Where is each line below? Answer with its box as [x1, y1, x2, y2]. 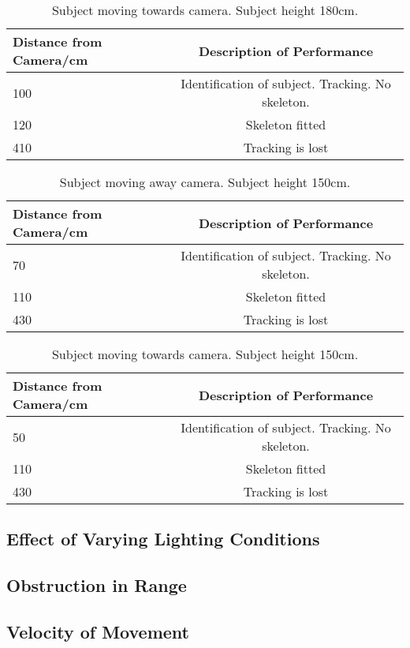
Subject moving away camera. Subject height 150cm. [59, 173, 351, 191]
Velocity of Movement [6, 619, 189, 643]
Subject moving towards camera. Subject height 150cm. [51, 345, 359, 363]
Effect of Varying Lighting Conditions [6, 526, 320, 551]
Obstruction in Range [6, 573, 187, 597]
